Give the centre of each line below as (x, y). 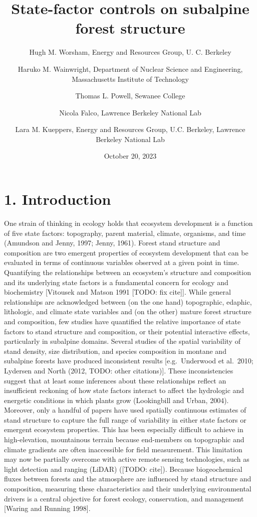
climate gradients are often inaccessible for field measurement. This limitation (123, 449)
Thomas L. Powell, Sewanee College (130, 96)
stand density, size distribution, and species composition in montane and (115, 351)
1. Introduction (58, 199)
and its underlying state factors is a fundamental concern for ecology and (116, 282)
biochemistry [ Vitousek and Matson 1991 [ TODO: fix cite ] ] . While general (117, 292)
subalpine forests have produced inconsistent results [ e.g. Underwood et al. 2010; (129, 361)
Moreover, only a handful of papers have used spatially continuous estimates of (125, 410)
